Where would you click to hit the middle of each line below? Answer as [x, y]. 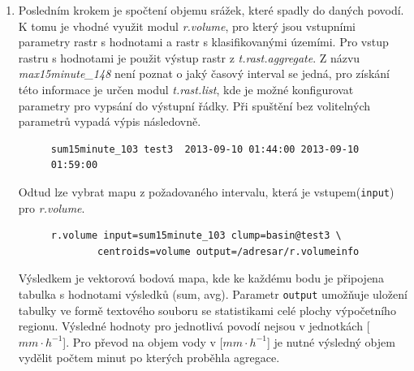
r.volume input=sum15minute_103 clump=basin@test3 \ [196, 236]
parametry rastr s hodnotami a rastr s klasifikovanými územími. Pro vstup [203, 42]
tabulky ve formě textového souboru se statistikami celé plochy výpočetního [207, 310]
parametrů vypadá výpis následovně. [110, 121]
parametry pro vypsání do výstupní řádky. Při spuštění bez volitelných [194, 105]
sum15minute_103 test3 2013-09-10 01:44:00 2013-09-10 [205, 149]
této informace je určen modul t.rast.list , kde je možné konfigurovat [186, 89]
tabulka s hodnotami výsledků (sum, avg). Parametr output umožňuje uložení [213, 293]
